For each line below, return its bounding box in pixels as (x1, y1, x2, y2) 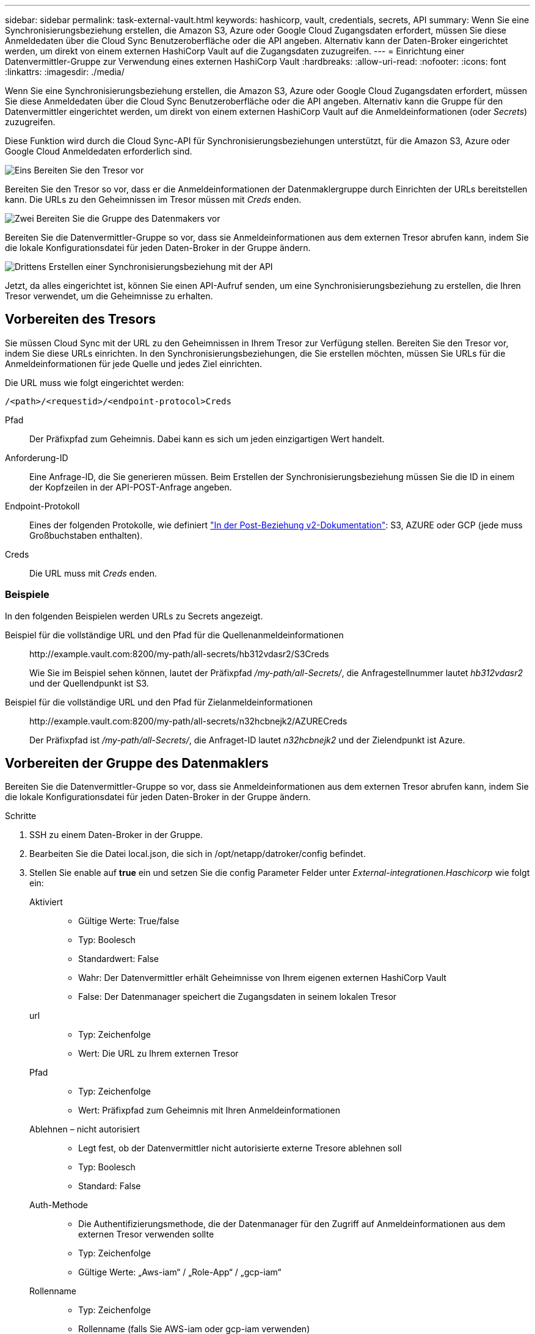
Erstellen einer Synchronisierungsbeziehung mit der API (48, 261, 273, 272)
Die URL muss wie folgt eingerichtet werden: (5, 377, 184, 388)
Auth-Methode (29, 1200, 89, 1211)
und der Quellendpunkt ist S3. (29, 677, 149, 688)
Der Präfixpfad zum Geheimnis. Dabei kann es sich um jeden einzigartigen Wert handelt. (29, 433, 385, 444)
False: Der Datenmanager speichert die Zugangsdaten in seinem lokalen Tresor (78, 991, 397, 1002)
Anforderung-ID (5, 452, 68, 463)
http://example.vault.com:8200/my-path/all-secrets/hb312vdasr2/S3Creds (29, 648, 329, 659)
